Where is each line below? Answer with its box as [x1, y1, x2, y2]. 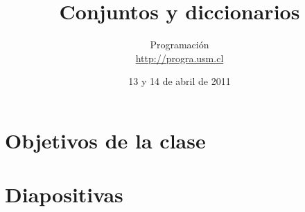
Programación [150, 37, 209, 52]
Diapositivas [5, 180, 123, 209]
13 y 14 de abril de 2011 [128, 74, 231, 88]
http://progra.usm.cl [135, 50, 224, 65]
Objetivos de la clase [5, 126, 206, 154]
